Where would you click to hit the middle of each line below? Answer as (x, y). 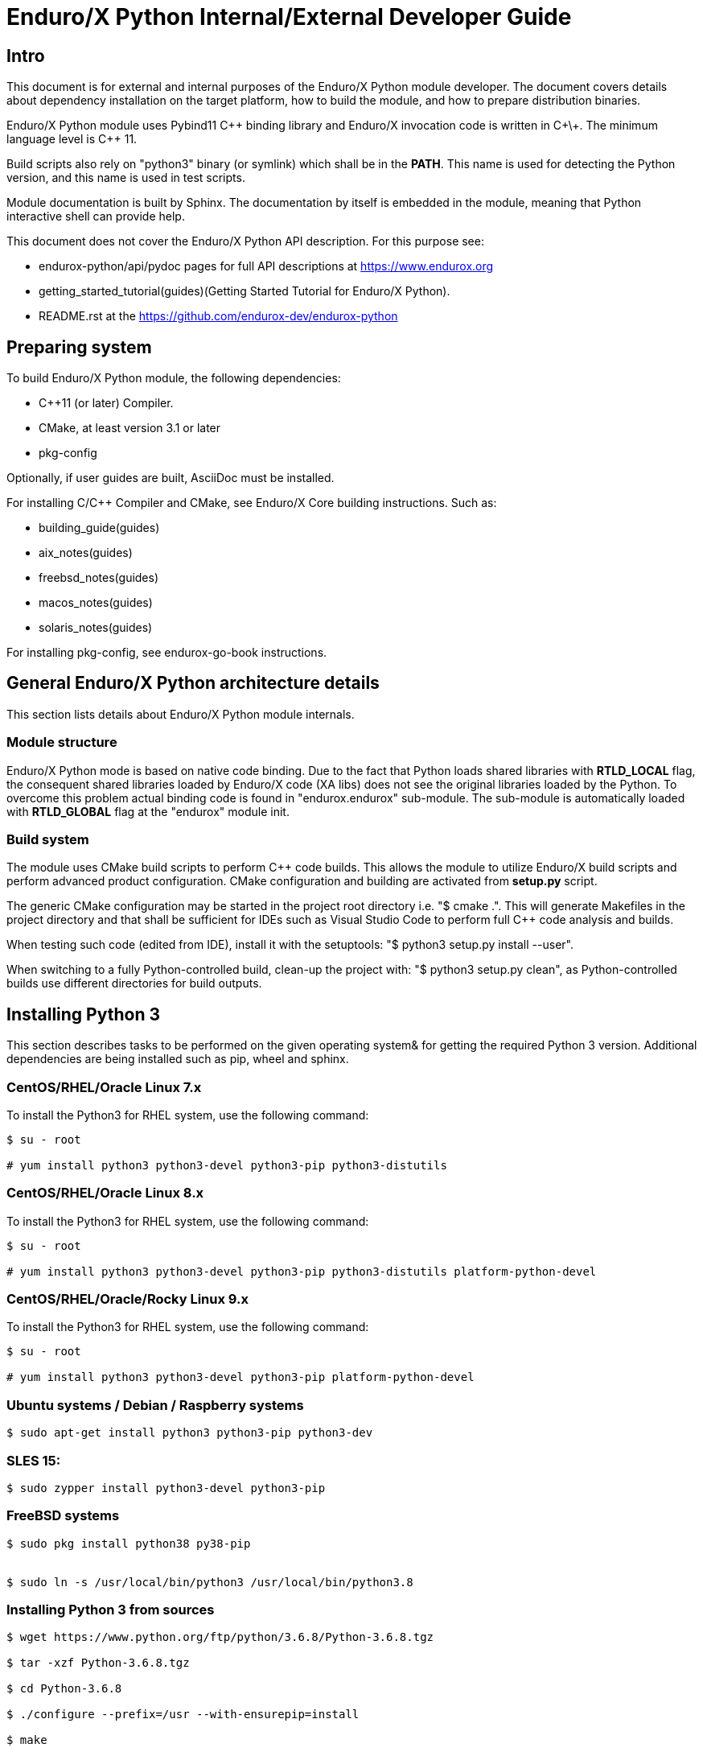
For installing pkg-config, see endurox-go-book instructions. (167, 653)
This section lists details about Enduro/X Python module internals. (181, 714)
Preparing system (79, 347)
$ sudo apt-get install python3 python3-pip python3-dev (190, 1433)
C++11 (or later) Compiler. (106, 403)
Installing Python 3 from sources (111, 1610)
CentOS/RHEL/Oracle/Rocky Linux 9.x (127, 1299)
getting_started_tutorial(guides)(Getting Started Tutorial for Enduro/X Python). (245, 291)
